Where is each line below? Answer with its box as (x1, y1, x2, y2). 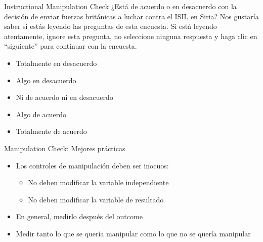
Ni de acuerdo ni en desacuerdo (16, 92, 113, 102)
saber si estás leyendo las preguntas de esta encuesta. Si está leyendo (4, 21, 217, 31)
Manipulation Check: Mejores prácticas (4, 143, 125, 153)
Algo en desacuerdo (16, 75, 76, 85)
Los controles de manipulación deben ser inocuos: (16, 160, 169, 170)
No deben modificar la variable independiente (28, 177, 169, 188)
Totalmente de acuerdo (16, 126, 87, 136)
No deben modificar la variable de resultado (28, 194, 164, 204)
